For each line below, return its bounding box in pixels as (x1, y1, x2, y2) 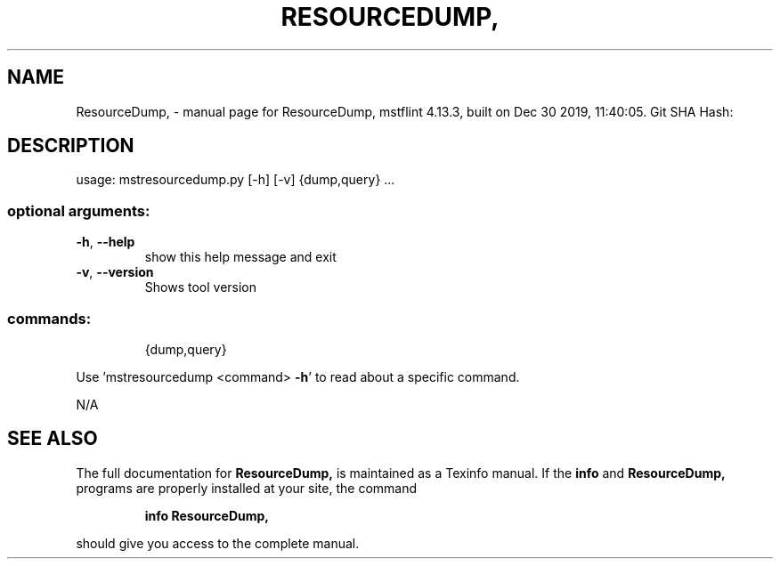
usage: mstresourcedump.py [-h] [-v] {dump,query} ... (76, 172, 395, 188)
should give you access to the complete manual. (76, 535, 360, 551)
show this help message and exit (144, 249, 337, 265)
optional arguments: (7, 201, 150, 220)
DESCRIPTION (7, 134, 134, 158)
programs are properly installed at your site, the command (76, 480, 418, 496)
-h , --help (76, 234, 135, 250)
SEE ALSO (7, 427, 98, 450)
